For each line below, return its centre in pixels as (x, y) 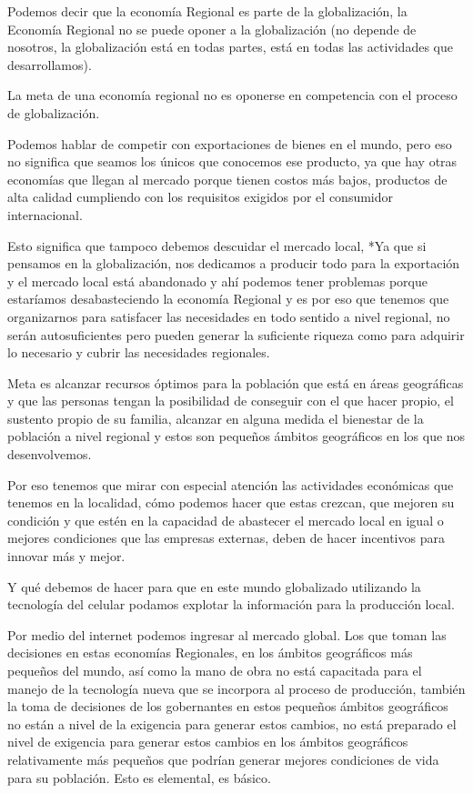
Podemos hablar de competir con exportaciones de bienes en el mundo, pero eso (230, 143)
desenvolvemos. (50, 454)
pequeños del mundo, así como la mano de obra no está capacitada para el (215, 670)
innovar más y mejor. (66, 556)
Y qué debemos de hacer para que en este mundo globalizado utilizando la (214, 586)
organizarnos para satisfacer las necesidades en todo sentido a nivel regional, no (229, 316)
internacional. (45, 214)
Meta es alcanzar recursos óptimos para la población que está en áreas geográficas (236, 382)
